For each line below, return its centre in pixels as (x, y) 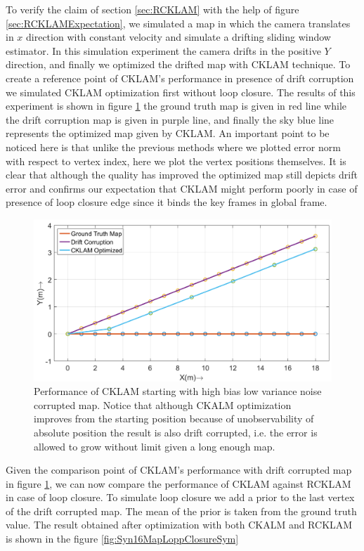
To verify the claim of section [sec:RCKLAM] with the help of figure (152, 9)
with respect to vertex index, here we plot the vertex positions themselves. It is (176, 161)
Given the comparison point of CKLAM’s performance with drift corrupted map (179, 470)
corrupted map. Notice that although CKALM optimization (163, 404)
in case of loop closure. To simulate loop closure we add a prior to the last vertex (180, 497)
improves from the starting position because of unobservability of (174, 419)
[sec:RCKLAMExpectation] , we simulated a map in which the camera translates (178, 23)
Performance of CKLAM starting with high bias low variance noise (178, 391)
